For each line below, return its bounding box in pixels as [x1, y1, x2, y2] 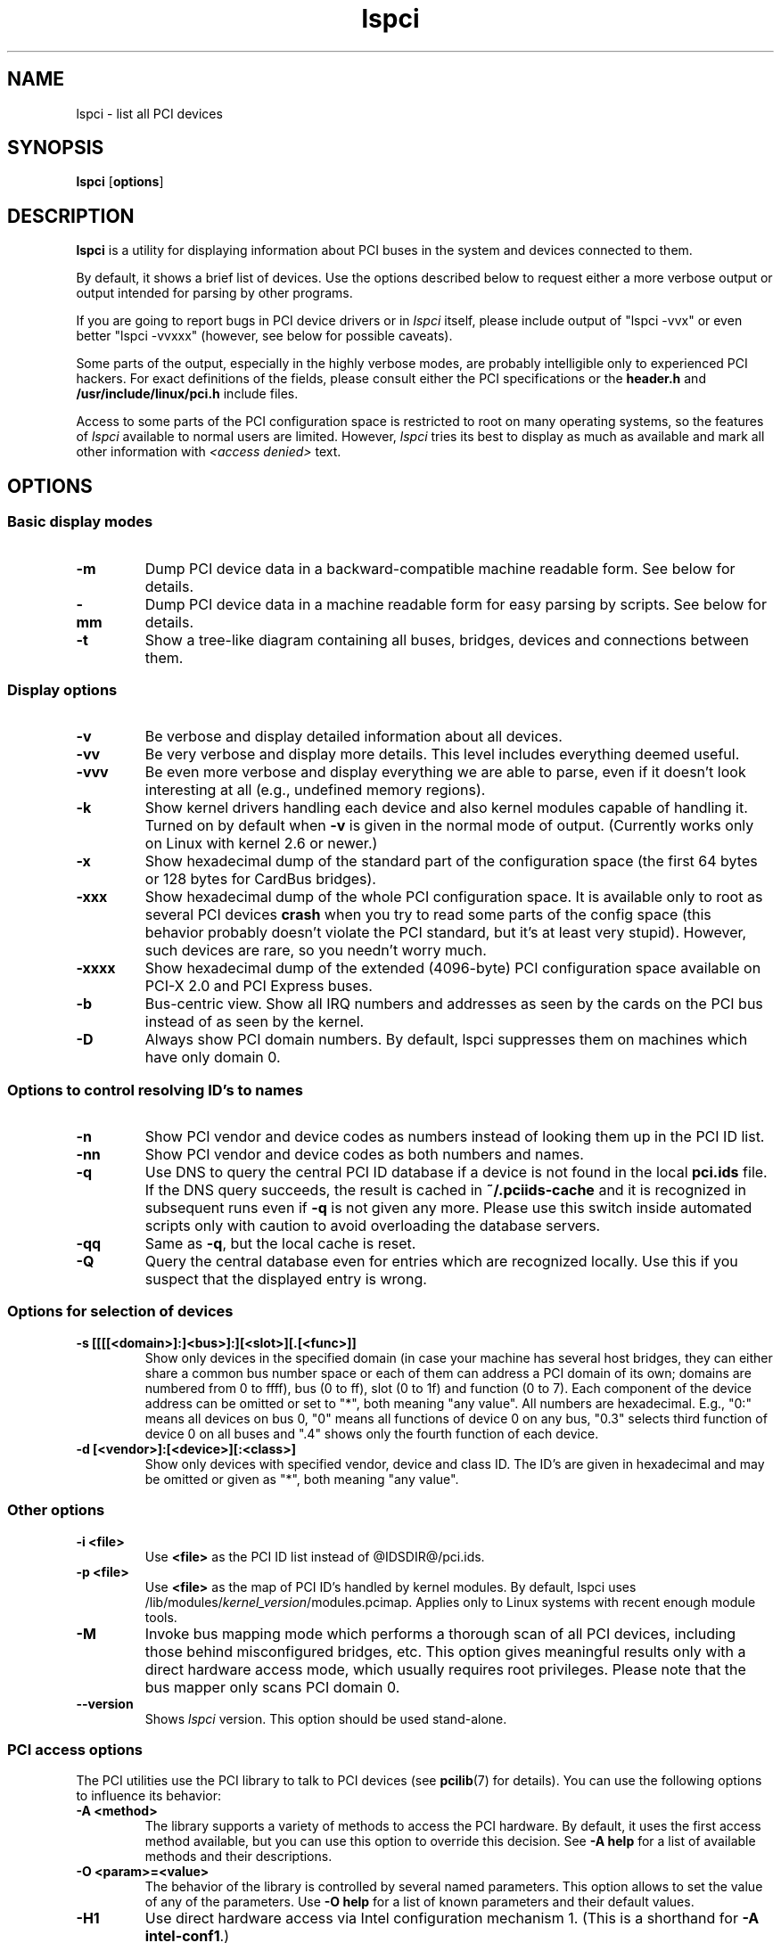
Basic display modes [7, 512, 153, 531]
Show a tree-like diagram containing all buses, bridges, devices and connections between [144, 630, 750, 649]
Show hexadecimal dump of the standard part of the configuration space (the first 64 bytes [144, 852, 758, 871]
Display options [7, 680, 118, 699]
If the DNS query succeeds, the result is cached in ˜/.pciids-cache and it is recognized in [144, 1181, 747, 1199]
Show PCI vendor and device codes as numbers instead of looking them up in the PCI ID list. [144, 1127, 765, 1145]
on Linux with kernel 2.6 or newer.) [144, 834, 378, 853]
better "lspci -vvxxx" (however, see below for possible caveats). [76, 328, 453, 344]
